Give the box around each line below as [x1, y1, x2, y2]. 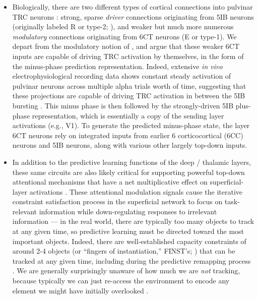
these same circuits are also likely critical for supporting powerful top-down [12, 166, 245, 177]
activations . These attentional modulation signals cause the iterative [29, 186, 243, 197]
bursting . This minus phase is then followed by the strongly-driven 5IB [12, 100, 234, 110]
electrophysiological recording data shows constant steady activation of [12, 71, 231, 81]
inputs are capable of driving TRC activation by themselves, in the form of [12, 50, 244, 61]
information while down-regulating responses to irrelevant [39, 206, 217, 216]
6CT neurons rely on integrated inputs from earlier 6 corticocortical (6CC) [12, 130, 243, 140]
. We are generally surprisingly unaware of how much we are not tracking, [12, 265, 240, 276]
